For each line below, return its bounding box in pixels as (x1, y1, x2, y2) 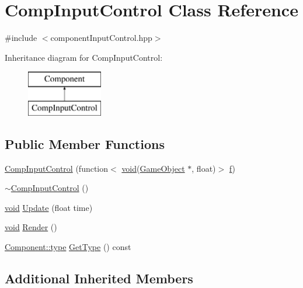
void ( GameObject (121, 162, 185, 174)
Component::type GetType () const (5, 241, 131, 253)
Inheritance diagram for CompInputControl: (5, 51, 163, 63)
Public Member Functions (5, 134, 165, 152)
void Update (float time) (5, 201, 93, 213)
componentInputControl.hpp (50, 32, 152, 44)
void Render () (5, 221, 57, 233)
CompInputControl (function (5, 162, 109, 174)
